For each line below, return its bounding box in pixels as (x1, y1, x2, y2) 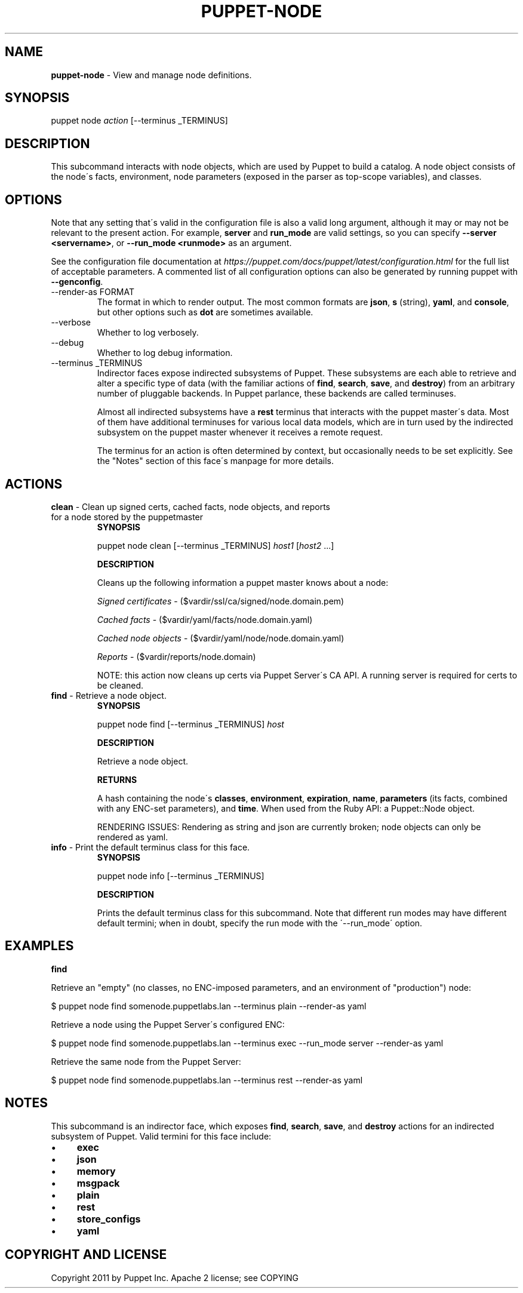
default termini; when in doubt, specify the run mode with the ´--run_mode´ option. (97, 917, 423, 928)
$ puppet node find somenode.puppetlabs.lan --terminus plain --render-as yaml (51, 1000, 367, 1011)
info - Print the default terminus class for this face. (51, 841, 250, 852)
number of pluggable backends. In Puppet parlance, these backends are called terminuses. (97, 388, 456, 399)
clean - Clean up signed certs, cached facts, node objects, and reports (51, 501, 330, 512)
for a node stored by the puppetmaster (51, 511, 204, 522)
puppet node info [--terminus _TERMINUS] (97, 870, 264, 881)
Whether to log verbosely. (97, 327, 199, 338)
